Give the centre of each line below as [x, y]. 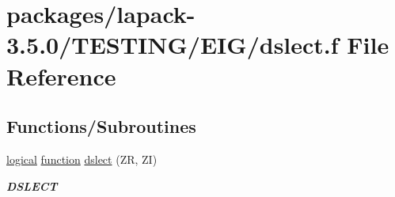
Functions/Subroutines [101, 126]
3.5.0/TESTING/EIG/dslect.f [173, 45]
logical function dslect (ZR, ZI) [82, 159]
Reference [61, 76]
